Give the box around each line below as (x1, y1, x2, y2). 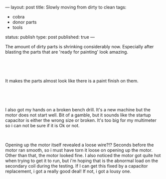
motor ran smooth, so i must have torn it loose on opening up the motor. (5, 147, 153, 153)
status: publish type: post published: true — (5, 34, 95, 40)
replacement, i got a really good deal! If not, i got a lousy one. (5, 169, 131, 174)
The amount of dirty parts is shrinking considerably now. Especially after (5, 44, 154, 49)
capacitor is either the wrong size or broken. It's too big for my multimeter (5, 117, 157, 123)
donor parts (12, 19, 37, 25)
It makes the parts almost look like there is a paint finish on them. (5, 78, 139, 84)
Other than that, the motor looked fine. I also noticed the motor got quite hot (5, 153, 161, 158)
